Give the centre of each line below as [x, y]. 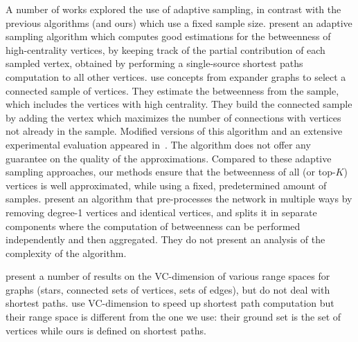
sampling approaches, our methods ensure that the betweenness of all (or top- [171, 172]
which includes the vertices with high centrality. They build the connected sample [179, 104]
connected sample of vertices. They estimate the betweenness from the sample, [172, 90]
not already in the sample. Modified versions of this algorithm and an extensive [174, 131]
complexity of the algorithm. [66, 253]
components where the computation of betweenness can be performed [153, 226]
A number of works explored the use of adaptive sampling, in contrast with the [173, 9]
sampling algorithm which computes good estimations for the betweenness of [168, 36]
